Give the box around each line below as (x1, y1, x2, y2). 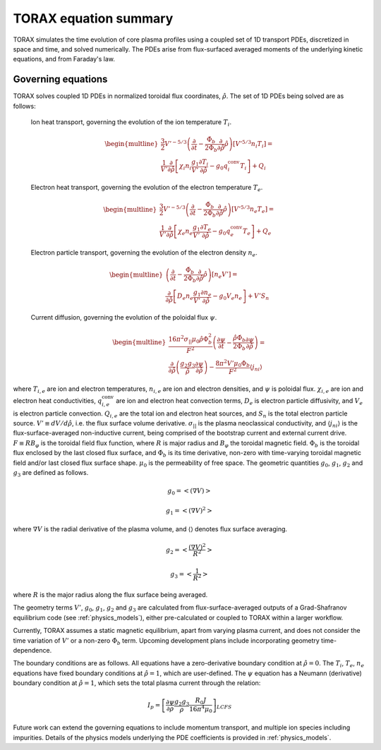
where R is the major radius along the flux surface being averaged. (13, 591, 208, 599)
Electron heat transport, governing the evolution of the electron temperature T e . (30, 183, 263, 193)
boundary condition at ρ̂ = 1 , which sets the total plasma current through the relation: (13, 679, 261, 687)
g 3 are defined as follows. (13, 468, 89, 478)
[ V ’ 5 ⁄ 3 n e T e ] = (231, 204, 274, 215)
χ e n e (177, 226, 193, 236)
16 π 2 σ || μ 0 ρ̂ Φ (168, 334, 209, 345)
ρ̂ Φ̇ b (233, 334, 246, 344)
